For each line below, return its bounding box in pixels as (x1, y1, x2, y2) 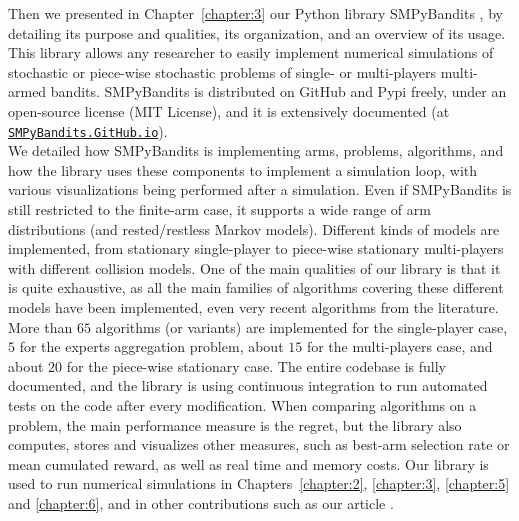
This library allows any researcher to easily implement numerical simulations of (8, 42, 494, 63)
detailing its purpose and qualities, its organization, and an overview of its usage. (8, 22, 506, 43)
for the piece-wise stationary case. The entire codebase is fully (66, 355, 446, 376)
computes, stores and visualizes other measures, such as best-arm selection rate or (8, 434, 510, 455)
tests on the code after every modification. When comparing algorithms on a (8, 394, 477, 415)
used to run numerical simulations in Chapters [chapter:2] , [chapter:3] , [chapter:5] (8, 473, 510, 494)
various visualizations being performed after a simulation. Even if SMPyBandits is (8, 179, 512, 200)
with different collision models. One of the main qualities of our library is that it (8, 257, 501, 278)
